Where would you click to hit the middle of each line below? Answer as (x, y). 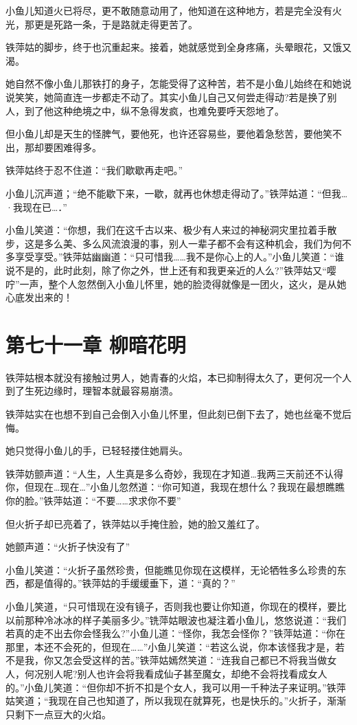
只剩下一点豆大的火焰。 (58, 714)
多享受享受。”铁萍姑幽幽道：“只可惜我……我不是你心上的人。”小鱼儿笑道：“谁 (175, 257)
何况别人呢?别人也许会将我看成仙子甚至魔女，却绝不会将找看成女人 (176, 673)
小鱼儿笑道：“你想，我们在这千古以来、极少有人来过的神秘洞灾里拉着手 (166, 230)
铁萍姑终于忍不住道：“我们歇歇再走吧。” (94, 170)
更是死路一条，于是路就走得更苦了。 (116, 24)
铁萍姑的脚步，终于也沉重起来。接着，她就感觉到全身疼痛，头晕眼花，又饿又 (178, 47)
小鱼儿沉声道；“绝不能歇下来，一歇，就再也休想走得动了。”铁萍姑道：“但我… (177, 193)
